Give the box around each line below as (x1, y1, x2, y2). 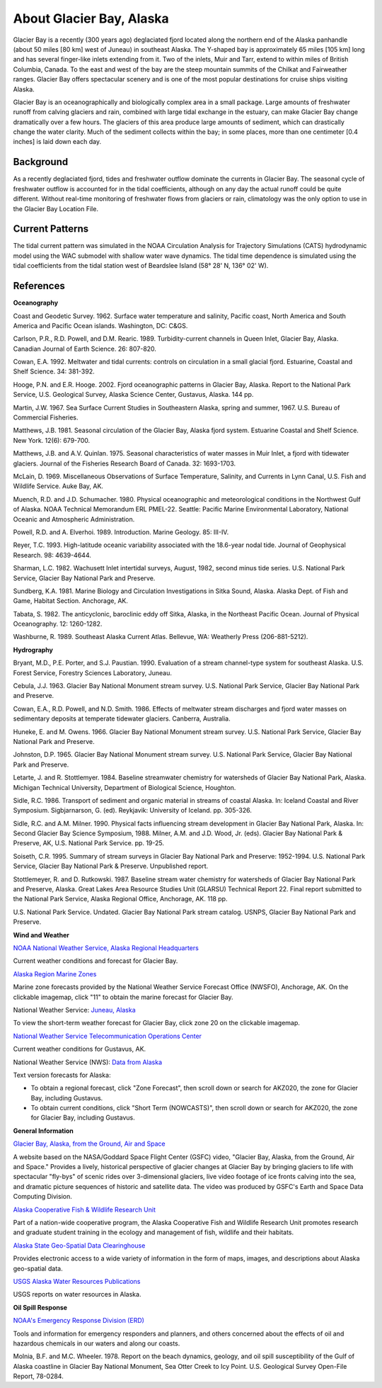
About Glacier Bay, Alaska (13, 11, 169, 26)
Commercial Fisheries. (13, 413, 79, 422)
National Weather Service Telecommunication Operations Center (13, 1032, 202, 1040)
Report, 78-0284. (13, 1372, 64, 1381)
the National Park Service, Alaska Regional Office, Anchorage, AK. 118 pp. (13, 895, 228, 903)
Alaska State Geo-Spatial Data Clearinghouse (13, 1241, 146, 1250)
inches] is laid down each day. (13, 137, 102, 146)
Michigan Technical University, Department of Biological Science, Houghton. (13, 783, 236, 791)
